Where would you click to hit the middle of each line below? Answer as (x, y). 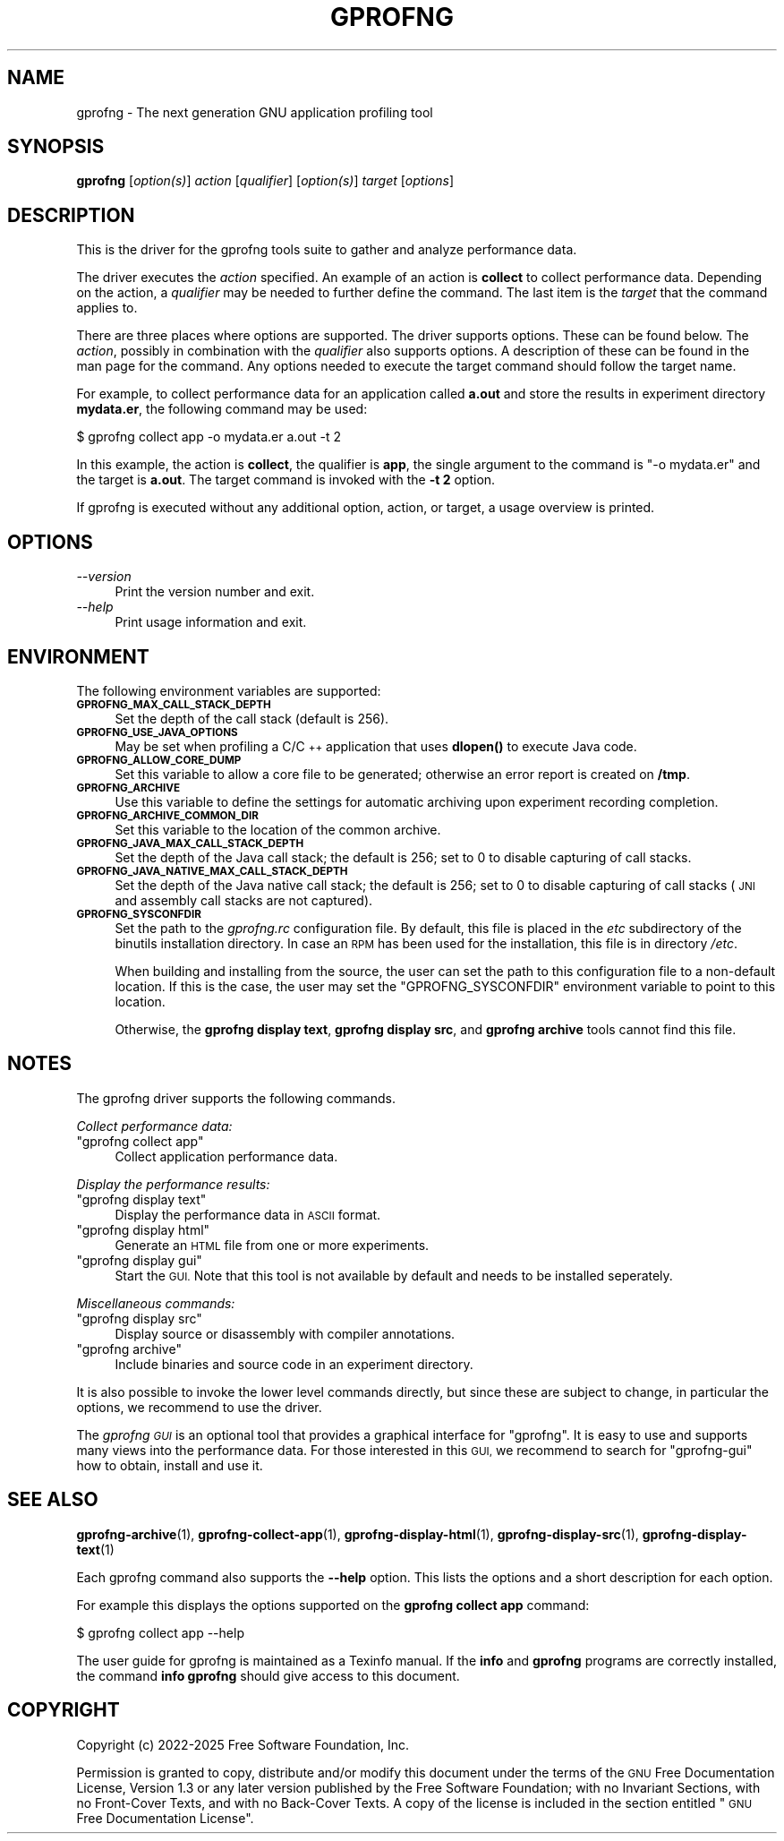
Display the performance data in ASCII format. (248, 1214)
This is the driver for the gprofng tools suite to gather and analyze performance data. (327, 250)
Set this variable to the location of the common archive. (278, 829)
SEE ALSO (53, 1500)
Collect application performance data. (226, 1156)
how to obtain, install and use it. (170, 1465)
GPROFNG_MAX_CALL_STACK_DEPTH (174, 704)
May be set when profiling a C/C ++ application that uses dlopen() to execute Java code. (376, 746)
